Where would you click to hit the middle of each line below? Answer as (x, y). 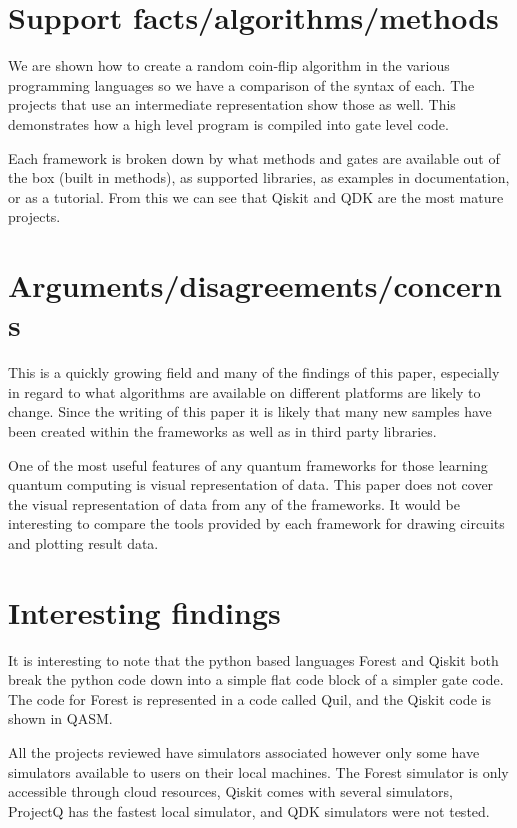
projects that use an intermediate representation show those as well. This (232, 104)
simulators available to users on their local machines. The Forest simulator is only (258, 771)
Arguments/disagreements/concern (255, 285)
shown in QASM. (60, 718)
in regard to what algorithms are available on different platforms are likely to (244, 391)
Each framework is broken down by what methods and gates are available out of (254, 157)
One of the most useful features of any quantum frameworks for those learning (248, 464)
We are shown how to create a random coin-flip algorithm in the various (229, 65)
